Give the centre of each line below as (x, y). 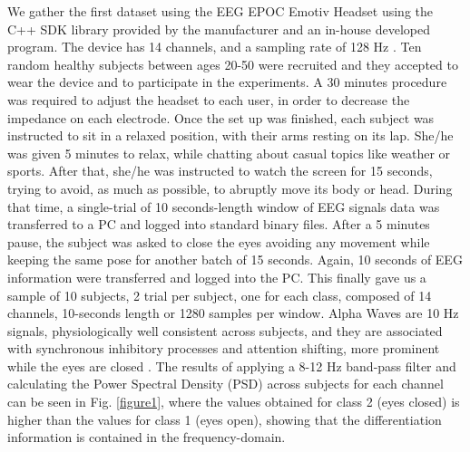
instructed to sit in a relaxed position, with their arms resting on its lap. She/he (230, 135)
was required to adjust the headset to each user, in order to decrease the (209, 99)
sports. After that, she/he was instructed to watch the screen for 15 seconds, (220, 171)
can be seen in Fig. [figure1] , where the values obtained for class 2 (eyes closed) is (234, 402)
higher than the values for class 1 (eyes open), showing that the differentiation (225, 419)
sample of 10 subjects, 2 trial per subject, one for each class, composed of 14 (220, 295)
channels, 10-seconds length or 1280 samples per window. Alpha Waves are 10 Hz (233, 313)
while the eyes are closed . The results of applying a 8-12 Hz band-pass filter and (232, 365)
